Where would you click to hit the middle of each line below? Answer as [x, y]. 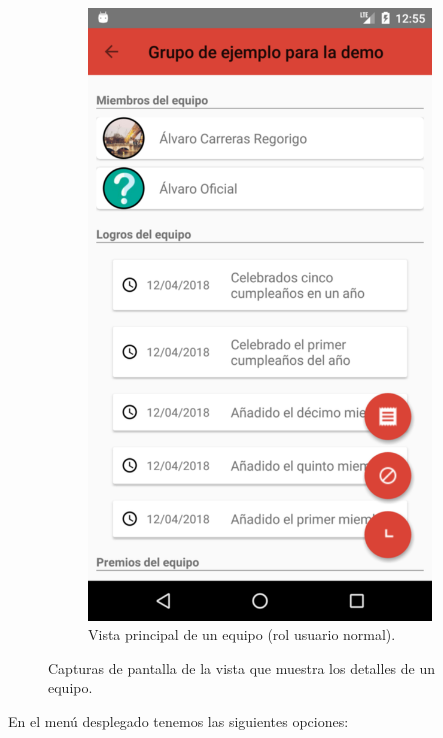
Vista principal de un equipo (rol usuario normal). [242, 634]
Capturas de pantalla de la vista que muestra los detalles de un [242, 667]
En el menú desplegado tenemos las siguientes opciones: [178, 720]
